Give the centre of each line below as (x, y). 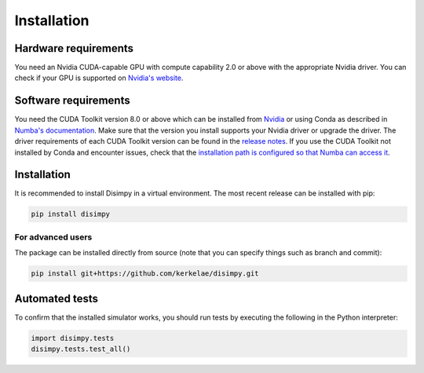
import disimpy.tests (73, 338)
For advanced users (53, 237)
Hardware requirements (74, 48)
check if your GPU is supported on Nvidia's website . (99, 78)
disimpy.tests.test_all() (81, 349)
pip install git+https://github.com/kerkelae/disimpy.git (145, 274)
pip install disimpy (70, 214)
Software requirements (72, 101)
